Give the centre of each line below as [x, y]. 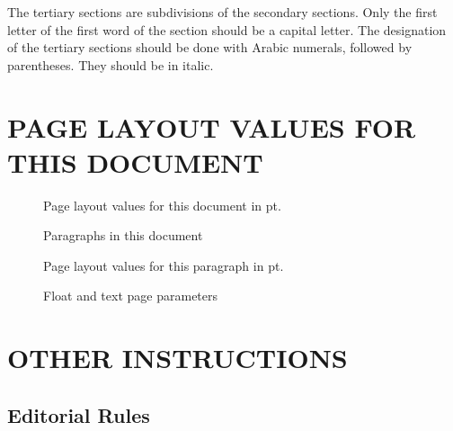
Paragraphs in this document [123, 235]
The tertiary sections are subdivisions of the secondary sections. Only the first [222, 12]
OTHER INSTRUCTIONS [178, 358]
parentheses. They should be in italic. [111, 64]
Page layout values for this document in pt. [162, 205]
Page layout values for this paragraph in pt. [164, 265]
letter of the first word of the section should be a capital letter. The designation [227, 29]
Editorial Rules [79, 414]
